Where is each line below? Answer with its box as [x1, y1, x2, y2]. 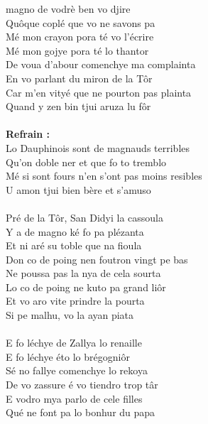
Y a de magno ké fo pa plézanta [6, 224, 144, 239]
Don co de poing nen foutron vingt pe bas [6, 251, 188, 266]
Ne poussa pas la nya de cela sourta [6, 266, 161, 281]
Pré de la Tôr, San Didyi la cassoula [6, 210, 163, 224]
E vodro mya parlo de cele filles [6, 391, 143, 406]
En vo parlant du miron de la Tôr [6, 70, 153, 85]
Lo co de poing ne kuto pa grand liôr [6, 279, 166, 294]
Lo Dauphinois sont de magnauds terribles [6, 140, 190, 155]
